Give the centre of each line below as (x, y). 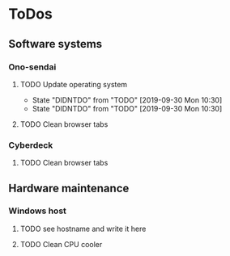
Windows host (38, 211)
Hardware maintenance (69, 188)
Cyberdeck (31, 145)
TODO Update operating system (74, 84)
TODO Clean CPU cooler (61, 244)
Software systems (55, 44)
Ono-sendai (32, 67)
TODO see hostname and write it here (83, 229)
